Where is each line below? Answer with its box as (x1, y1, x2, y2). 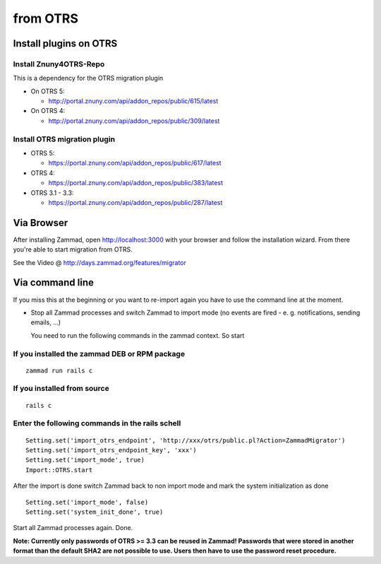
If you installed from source (13, 384, 109, 394)
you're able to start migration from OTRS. (13, 245, 133, 254)
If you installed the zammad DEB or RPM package (13, 348, 186, 358)
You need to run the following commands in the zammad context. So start (30, 331, 245, 339)
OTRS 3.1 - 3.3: (30, 188, 74, 197)
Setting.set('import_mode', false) (25, 498, 149, 506)
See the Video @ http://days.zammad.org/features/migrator (13, 258, 186, 266)
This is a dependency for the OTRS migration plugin (13, 74, 164, 83)
